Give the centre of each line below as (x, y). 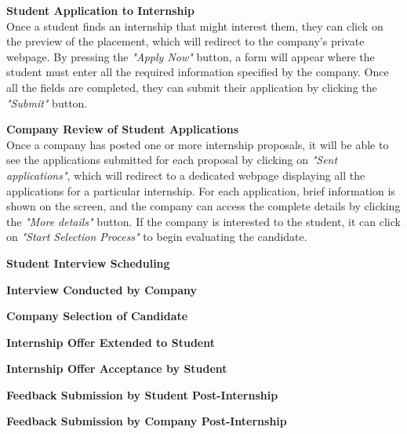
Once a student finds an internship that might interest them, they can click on (195, 26)
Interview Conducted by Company (102, 289)
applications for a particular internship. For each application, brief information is (201, 190)
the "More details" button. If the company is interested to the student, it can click (203, 221)
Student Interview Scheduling (88, 263)
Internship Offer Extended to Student (111, 342)
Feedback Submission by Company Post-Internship (147, 421)
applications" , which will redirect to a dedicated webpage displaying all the (186, 175)
